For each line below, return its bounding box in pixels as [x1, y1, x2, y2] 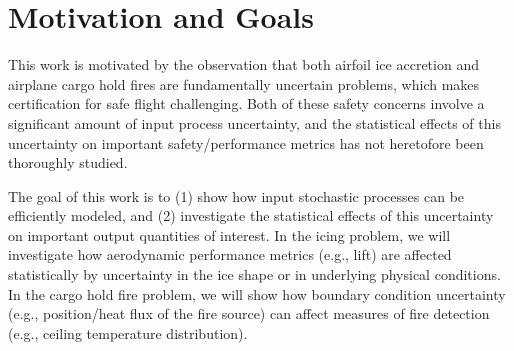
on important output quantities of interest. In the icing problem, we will [8, 224, 451, 245]
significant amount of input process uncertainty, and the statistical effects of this [8, 112, 501, 133]
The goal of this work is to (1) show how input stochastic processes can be [8, 185, 465, 206]
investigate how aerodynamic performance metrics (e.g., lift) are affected [8, 244, 452, 265]
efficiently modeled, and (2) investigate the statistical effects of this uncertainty [8, 205, 494, 226]
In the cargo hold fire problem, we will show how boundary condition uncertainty [8, 283, 506, 304]
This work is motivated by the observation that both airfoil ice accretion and [8, 54, 479, 75]
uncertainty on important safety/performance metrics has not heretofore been [8, 132, 484, 153]
